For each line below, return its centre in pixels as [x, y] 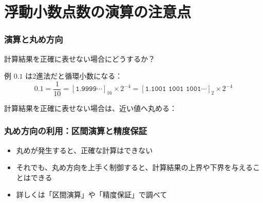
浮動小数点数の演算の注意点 [98, 12]
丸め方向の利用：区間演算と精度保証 [76, 131]
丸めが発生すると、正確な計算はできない [84, 150]
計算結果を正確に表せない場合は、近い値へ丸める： [90, 108]
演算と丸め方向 [34, 39]
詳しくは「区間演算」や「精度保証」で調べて [92, 195]
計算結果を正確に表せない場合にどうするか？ [80, 58]
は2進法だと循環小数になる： [74, 76]
